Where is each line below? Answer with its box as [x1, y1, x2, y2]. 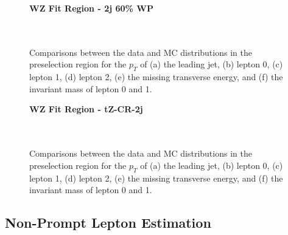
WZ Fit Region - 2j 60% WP [29, 2, 153, 14]
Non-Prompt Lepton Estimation [5, 213, 211, 232]
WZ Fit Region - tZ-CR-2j [29, 103, 143, 115]
